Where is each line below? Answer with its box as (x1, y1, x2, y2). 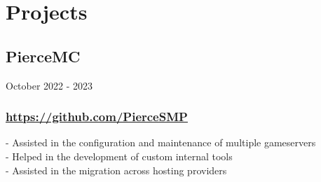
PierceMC (6, 45, 81, 66)
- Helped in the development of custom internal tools (6, 148, 233, 163)
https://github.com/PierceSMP (6, 108, 188, 125)
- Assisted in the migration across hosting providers (6, 162, 227, 177)
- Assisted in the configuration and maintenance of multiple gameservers (6, 135, 316, 150)
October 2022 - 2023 (6, 78, 93, 92)
